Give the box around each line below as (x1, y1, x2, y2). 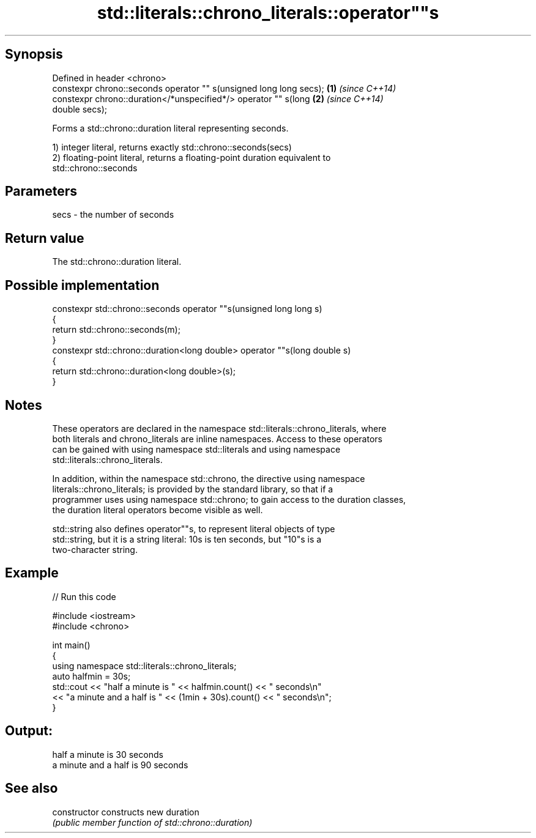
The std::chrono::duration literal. (52, 256, 182, 267)
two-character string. (52, 544, 138, 555)
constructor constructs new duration (52, 806, 199, 817)
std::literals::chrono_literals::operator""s (97, 2, 439, 23)
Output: (5, 723, 53, 739)
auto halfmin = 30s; (52, 670, 131, 681)
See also (5, 781, 58, 796)
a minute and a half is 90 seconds (52, 759, 188, 770)
